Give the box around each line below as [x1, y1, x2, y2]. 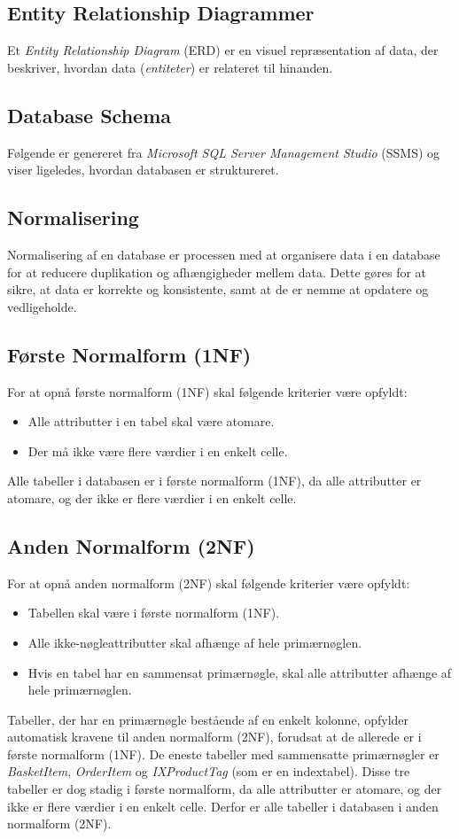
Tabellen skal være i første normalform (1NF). [27, 603, 280, 622]
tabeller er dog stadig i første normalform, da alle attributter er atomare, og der [7, 780, 442, 798]
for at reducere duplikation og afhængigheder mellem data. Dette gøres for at [7, 262, 427, 281]
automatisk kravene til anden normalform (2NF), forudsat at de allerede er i [7, 727, 422, 746]
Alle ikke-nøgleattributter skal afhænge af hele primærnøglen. [27, 633, 362, 651]
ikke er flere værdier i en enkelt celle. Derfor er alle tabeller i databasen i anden [7, 796, 439, 815]
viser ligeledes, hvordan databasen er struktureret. [7, 160, 279, 179]
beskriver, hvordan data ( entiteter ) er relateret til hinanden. [7, 58, 333, 76]
